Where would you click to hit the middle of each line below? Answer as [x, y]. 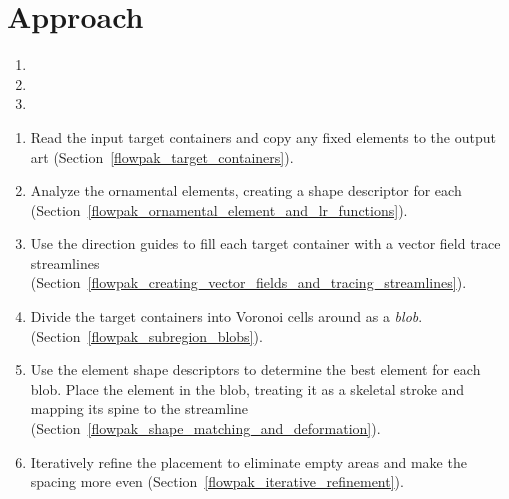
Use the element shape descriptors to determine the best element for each [255, 369]
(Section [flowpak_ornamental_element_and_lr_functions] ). [219, 209]
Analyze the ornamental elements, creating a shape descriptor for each [246, 190]
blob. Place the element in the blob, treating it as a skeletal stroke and [247, 388]
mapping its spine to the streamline [139, 408]
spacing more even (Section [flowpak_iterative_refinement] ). [217, 481]
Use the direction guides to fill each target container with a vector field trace [265, 243]
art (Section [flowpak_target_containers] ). [162, 156]
